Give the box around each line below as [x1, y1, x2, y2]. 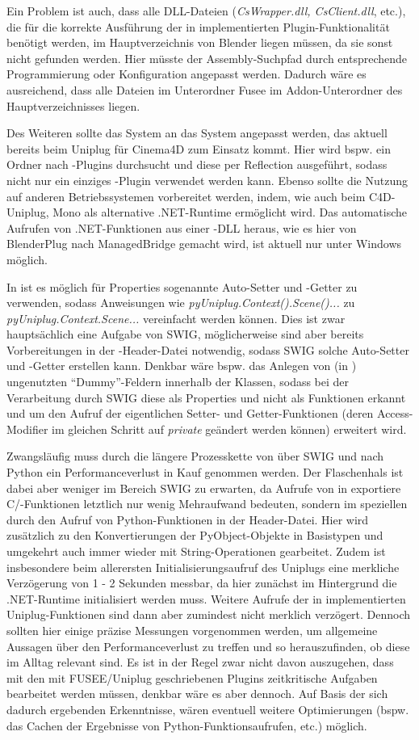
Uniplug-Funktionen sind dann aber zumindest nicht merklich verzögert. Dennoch [6, 606, 411, 623]
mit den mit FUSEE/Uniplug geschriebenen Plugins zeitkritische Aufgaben [6, 669, 378, 686]
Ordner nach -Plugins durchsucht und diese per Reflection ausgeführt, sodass [6, 156, 388, 173]
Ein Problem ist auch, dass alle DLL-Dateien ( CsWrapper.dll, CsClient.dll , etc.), [6, 2, 406, 19]
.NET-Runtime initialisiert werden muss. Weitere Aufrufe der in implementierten [6, 590, 406, 607]
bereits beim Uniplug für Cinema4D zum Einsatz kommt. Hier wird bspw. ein [6, 140, 391, 157]
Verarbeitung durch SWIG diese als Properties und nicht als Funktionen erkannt [6, 389, 406, 406]
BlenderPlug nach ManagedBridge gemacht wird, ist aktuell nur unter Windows [6, 235, 402, 252]
